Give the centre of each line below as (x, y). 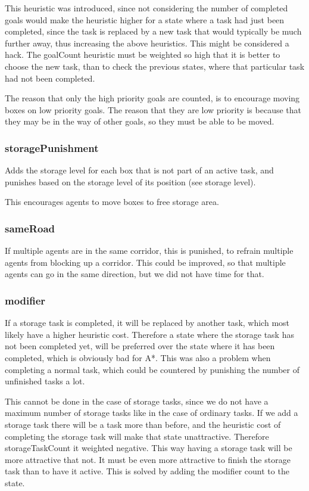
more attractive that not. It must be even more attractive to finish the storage (148, 459)
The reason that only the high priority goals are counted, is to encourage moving (152, 98)
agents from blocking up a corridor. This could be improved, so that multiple (145, 262)
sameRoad (30, 228)
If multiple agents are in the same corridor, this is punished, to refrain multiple (149, 251)
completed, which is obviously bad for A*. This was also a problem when (138, 357)
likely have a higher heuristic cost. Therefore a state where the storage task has (149, 334)
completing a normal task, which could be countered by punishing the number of (152, 369)
